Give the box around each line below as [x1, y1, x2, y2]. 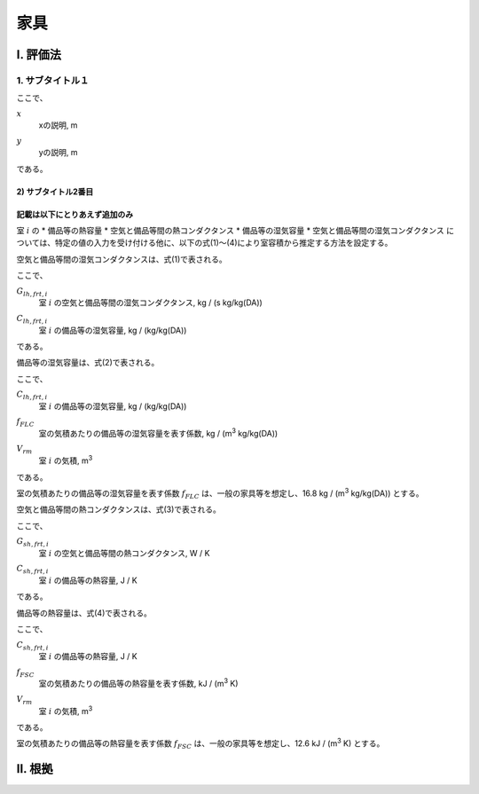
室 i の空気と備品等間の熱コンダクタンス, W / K [38, 547, 210, 558]
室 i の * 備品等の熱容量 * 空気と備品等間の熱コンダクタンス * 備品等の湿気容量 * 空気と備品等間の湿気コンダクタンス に [16, 225, 454, 236]
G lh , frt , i [16, 286, 48, 298]
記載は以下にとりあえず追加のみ [16, 208, 133, 219]
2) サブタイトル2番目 [16, 186, 94, 197]
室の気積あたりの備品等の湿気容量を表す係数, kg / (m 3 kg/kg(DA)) [38, 427, 279, 438]
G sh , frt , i [16, 537, 49, 548]
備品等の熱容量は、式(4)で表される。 [16, 608, 153, 618]
